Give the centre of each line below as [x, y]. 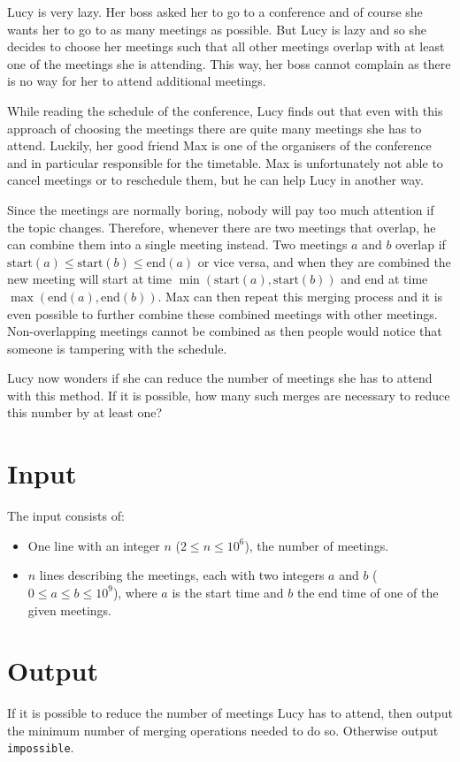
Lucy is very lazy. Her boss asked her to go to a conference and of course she [215, 11]
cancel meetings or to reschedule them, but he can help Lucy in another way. [215, 180]
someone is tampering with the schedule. [117, 348]
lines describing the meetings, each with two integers [182, 575]
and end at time [384, 279]
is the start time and [228, 592]
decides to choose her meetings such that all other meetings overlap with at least [226, 46]
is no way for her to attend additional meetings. [137, 81]
